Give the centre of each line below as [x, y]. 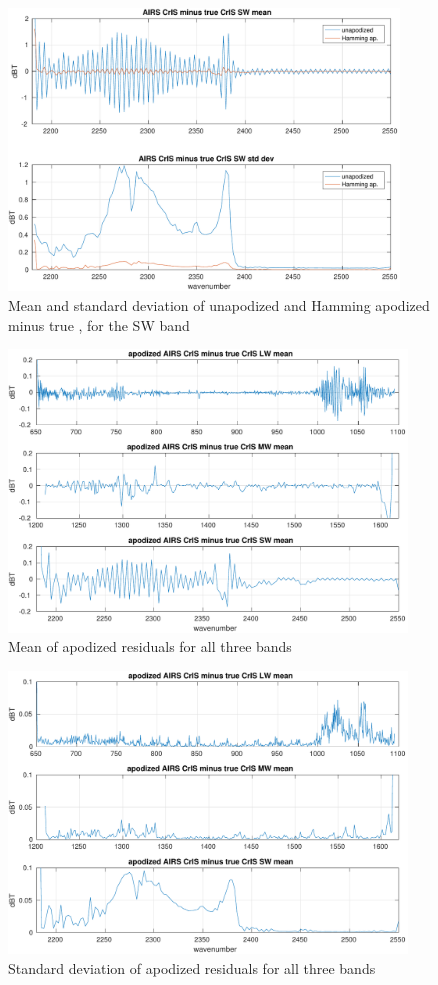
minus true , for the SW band [99, 324]
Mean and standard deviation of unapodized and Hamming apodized [219, 305]
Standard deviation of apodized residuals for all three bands [192, 967]
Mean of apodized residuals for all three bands [150, 646]
